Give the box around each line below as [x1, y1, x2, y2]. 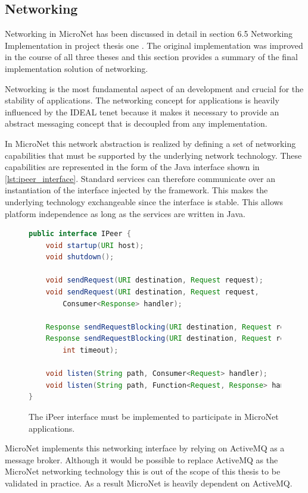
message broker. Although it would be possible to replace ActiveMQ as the [5, 453, 278, 466]
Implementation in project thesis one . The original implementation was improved [5, 39, 303, 51]
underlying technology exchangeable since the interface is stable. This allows [5, 195, 284, 208]
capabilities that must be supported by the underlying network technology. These [5, 149, 302, 161]
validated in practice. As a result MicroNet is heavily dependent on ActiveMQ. [5, 476, 293, 489]
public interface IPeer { [29, 230, 131, 238]
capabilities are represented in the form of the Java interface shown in [5, 161, 260, 173]
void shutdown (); [45, 253, 114, 262]
